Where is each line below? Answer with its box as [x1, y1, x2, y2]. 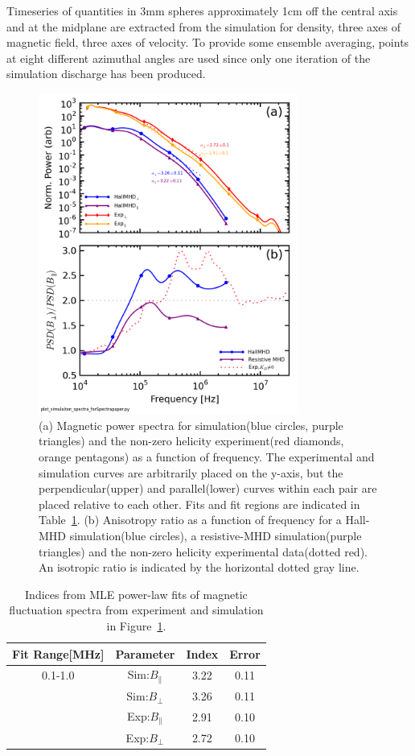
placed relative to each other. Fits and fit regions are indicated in [39, 495, 360, 512]
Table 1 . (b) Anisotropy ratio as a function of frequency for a [39, 511, 342, 528]
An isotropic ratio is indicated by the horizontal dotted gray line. [39, 559, 360, 576]
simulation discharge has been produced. [6, 65, 206, 82]
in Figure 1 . [106, 617, 166, 634]
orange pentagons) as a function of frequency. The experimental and [39, 448, 375, 465]
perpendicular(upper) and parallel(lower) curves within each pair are [39, 480, 377, 497]
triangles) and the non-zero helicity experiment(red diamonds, [39, 432, 344, 449]
